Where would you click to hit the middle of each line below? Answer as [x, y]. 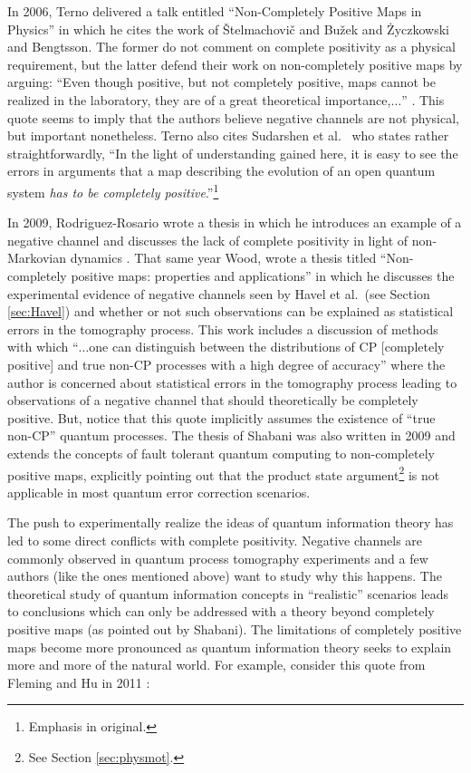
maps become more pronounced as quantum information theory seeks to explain [230, 647]
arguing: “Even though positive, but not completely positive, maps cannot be [222, 82]
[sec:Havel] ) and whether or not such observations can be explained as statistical [231, 311]
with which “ [43, 347]
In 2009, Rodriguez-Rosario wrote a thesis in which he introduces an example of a [235, 222]
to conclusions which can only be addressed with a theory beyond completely [221, 611]
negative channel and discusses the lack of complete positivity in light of [208, 240]
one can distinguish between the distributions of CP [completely [267, 347]
